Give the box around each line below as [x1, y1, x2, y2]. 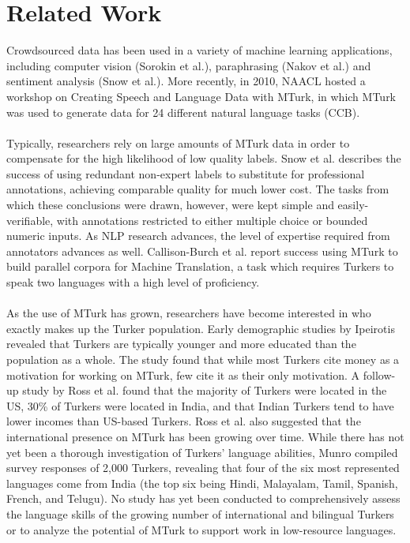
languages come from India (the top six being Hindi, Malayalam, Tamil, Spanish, [6, 474, 398, 491]
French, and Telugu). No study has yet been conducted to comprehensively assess [6, 490, 401, 507]
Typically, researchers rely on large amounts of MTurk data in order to [6, 134, 350, 151]
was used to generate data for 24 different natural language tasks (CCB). [6, 103, 360, 120]
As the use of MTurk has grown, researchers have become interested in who [6, 305, 371, 321]
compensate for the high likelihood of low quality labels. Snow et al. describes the [6, 150, 401, 167]
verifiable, [6, 212, 54, 228]
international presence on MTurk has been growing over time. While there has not [6, 428, 404, 444]
